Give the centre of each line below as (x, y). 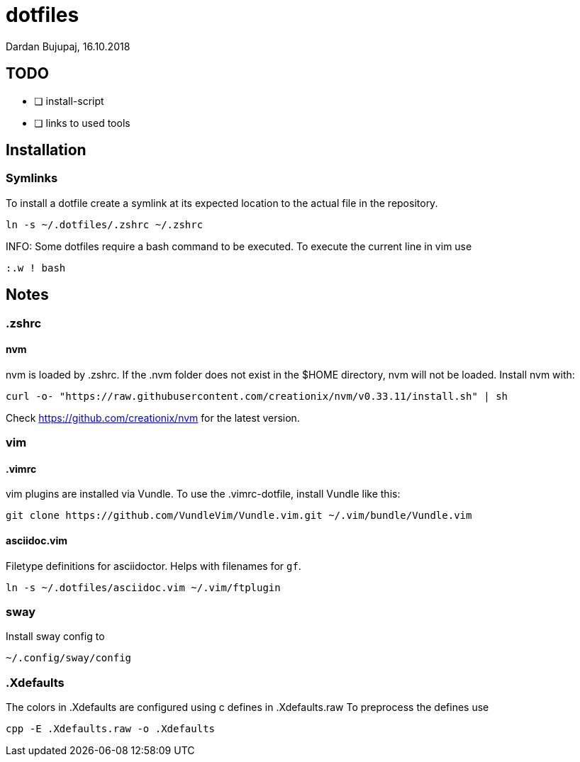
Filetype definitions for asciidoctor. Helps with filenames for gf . (154, 566)
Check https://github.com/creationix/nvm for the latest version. (153, 418)
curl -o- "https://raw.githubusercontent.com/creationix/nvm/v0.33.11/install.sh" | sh (257, 396)
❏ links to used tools (82, 123)
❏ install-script (69, 101)
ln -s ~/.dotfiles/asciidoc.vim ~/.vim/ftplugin (143, 587)
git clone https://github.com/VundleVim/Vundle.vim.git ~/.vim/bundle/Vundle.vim (239, 516)
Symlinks (32, 178)
